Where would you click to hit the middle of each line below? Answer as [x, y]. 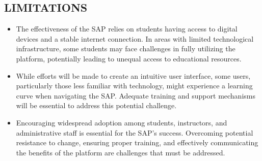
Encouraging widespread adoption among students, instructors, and [122, 122]
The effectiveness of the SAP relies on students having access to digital [127, 29]
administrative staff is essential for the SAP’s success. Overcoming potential [135, 132]
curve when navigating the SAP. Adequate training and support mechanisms [136, 95]
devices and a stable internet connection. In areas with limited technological [135, 38]
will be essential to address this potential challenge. [96, 105]
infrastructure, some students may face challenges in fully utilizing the [126, 49]
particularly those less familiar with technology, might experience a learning [134, 86]
